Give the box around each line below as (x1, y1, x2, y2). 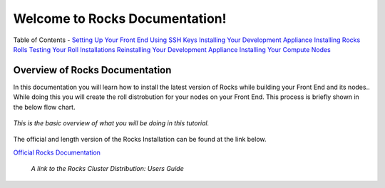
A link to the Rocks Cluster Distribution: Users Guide (31, 164, 185, 173)
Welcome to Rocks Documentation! (13, 11, 227, 26)
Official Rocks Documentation (13, 148, 101, 157)
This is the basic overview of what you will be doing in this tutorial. (13, 119, 210, 127)
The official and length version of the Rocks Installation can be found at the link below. (13, 135, 267, 144)
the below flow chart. (13, 103, 76, 111)
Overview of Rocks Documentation (13, 64, 172, 76)
